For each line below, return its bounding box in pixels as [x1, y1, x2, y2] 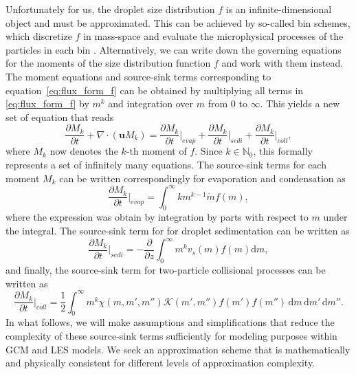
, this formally [253, 144, 313, 158]
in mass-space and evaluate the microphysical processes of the [83, 29, 344, 43]
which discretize [5, 29, 72, 43]
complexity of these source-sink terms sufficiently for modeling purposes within [5, 329, 337, 343]
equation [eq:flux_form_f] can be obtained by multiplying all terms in [5, 82, 304, 97]
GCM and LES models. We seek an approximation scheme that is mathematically [5, 342, 351, 356]
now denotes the [49, 144, 118, 158]
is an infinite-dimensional [225, 2, 332, 16]
